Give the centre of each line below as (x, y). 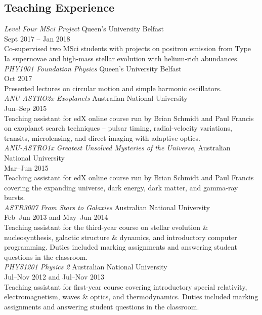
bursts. (15, 197)
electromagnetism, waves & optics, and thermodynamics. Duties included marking (131, 297)
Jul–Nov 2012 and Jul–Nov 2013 (54, 277)
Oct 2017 (18, 78)
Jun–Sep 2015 (26, 108)
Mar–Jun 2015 (26, 167)
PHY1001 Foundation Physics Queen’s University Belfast (93, 68)
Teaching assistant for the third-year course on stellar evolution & (106, 227)
